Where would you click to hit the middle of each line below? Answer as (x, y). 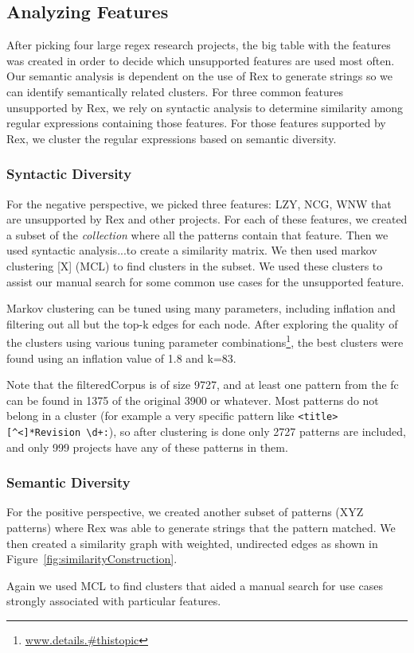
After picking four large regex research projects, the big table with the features (199, 45)
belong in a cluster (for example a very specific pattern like (150, 416)
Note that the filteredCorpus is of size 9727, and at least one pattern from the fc (203, 385)
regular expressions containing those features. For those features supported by (196, 123)
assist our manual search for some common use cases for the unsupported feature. (205, 281)
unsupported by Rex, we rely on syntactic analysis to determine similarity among (205, 107)
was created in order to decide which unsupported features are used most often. (201, 60)
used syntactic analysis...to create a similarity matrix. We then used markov (192, 250)
